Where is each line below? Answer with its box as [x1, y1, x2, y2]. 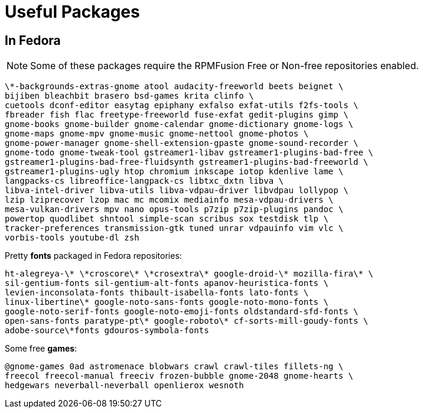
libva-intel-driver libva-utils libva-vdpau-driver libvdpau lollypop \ [5, 186, 349, 196]
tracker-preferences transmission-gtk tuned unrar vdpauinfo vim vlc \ [5, 223, 344, 233]
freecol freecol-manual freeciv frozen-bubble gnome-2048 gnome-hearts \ [5, 371, 354, 381]
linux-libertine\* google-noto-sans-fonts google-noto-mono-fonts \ [5, 297, 328, 307]
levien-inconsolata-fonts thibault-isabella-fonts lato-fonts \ [5, 288, 309, 298]
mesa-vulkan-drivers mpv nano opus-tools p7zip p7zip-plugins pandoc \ [5, 204, 344, 214]
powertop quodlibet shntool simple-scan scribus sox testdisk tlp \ [5, 214, 328, 224]
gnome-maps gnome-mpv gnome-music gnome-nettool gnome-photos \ [5, 129, 309, 139]
